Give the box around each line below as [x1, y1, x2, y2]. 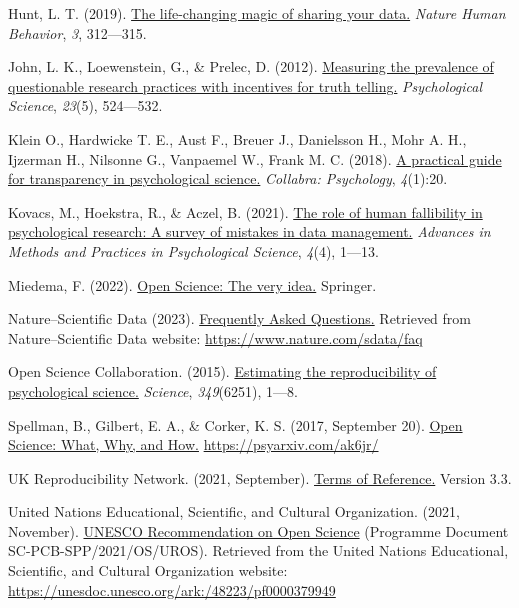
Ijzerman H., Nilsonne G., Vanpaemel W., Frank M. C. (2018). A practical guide [8, 148, 502, 169]
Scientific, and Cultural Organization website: [8, 560, 288, 581]
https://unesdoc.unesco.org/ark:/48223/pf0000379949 [8, 579, 336, 600]
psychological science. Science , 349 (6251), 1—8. [8, 380, 298, 401]
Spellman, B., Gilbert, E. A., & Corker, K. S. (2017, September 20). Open [8, 414, 463, 435]
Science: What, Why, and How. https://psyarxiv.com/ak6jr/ [8, 434, 379, 455]
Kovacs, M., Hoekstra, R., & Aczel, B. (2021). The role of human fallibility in [8, 201, 483, 222]
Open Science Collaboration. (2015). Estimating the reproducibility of [8, 361, 437, 382]
